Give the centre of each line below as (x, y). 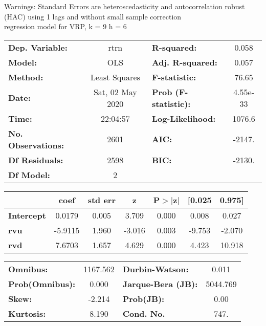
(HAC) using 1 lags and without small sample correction (93, 16)
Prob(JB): (143, 298)
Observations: (36, 145)
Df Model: (29, 175)
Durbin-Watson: (156, 269)
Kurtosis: (27, 313)
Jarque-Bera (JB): (160, 284)
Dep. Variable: (38, 47)
